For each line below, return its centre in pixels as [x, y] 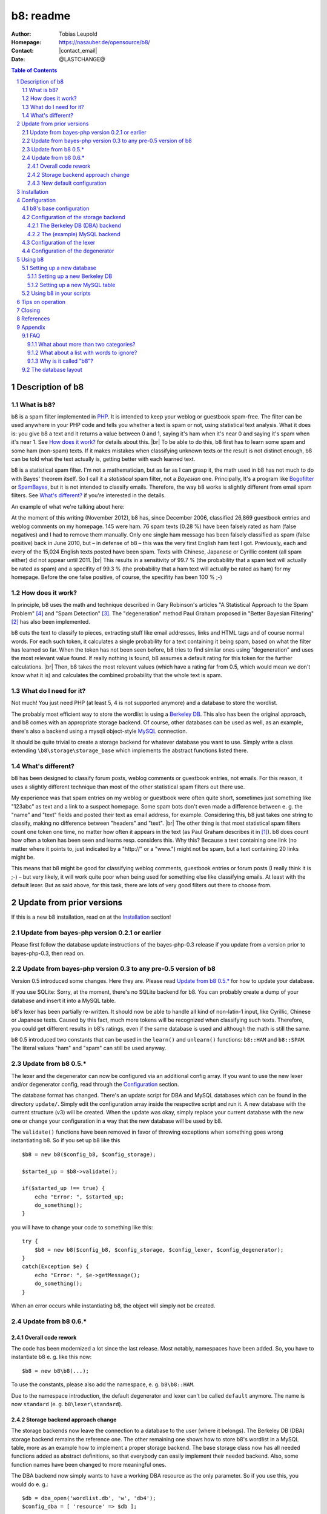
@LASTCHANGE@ [82, 59]
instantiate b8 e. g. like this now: [51, 1357]
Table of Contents [34, 70]
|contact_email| [78, 51]
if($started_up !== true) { [64, 1188]
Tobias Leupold [78, 34]
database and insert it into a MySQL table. [64, 1000]
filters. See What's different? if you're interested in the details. [88, 495]
